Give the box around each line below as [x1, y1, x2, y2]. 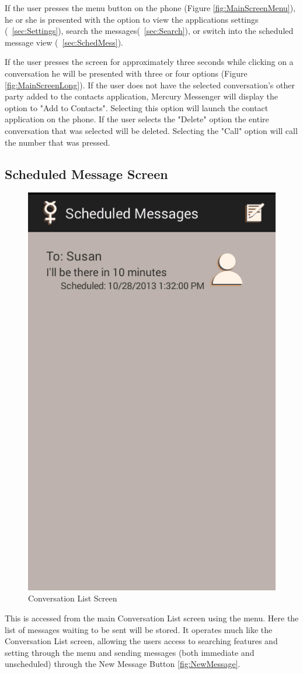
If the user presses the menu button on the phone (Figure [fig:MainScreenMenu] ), [5, 2, 296, 13]
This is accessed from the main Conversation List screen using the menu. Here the [5, 611, 299, 624]
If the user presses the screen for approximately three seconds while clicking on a [5, 56, 294, 68]
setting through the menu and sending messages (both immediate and [5, 646, 255, 658]
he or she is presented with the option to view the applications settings [5, 13, 259, 25]
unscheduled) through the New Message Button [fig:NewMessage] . [5, 658, 241, 670]
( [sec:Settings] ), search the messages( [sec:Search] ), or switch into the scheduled [5, 25, 294, 37]
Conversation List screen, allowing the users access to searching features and [5, 635, 278, 647]
